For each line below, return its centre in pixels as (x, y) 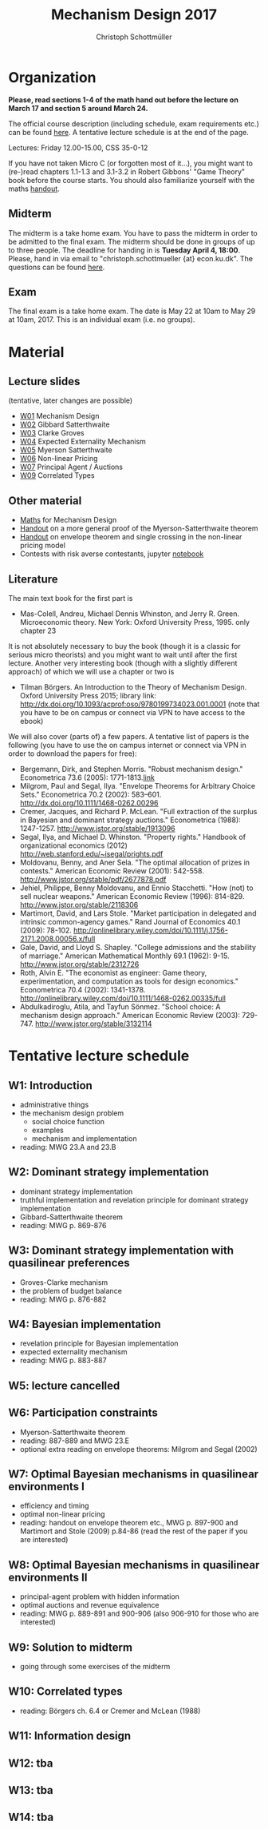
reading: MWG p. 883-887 (63, 1361)
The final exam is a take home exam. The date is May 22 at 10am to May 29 (132, 311)
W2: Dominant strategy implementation (109, 1172)
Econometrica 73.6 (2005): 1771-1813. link (87, 777)
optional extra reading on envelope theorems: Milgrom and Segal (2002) (138, 1449)
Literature (33, 579)
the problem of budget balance (71, 1290)
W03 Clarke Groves (52, 433)
